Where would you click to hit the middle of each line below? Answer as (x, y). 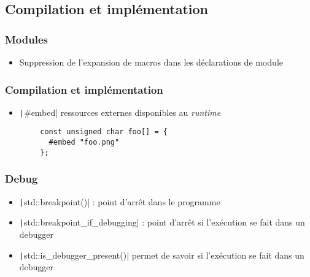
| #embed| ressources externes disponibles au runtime (120, 112)
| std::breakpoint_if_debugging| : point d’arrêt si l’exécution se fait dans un (162, 222)
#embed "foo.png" (84, 142)
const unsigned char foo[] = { (104, 132)
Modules (26, 39)
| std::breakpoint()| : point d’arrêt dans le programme (120, 201)
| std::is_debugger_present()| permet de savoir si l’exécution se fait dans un (162, 255)
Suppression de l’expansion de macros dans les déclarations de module (151, 62)
